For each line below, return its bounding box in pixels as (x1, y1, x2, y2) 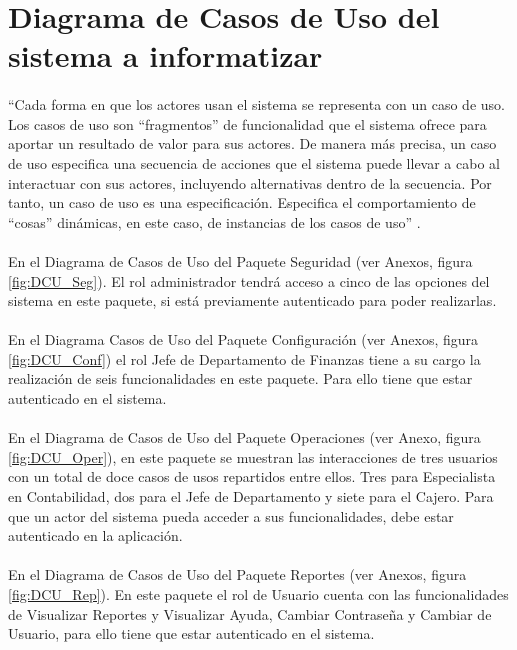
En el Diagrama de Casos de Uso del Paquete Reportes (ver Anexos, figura (8, 564, 467, 585)
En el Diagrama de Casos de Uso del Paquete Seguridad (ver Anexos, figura (8, 250, 473, 271)
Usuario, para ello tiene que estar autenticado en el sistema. (8, 623, 375, 644)
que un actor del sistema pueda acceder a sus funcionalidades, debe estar (8, 505, 454, 526)
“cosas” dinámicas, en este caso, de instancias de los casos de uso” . (8, 211, 421, 232)
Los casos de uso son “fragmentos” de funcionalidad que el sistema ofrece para (8, 113, 487, 134)
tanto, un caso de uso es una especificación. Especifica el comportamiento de (8, 192, 476, 213)
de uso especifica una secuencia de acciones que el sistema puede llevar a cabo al (8, 152, 500, 173)
